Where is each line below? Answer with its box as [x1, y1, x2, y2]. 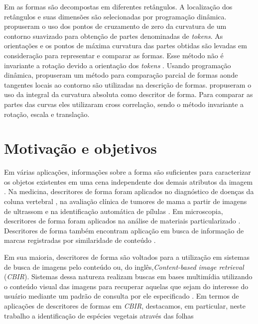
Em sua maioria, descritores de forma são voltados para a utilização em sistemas [4, 252, 250, 262]
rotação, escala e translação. [4, 108, 90, 119]
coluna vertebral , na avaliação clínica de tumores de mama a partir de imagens [4, 196, 247, 207]
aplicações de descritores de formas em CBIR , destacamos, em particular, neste [4, 300, 246, 311]
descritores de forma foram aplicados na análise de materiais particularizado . [4, 216, 241, 226]
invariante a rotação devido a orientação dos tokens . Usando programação [4, 60, 231, 70]
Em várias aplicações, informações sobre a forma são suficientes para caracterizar [4, 167, 251, 177]
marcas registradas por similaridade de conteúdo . [4, 235, 156, 245]
